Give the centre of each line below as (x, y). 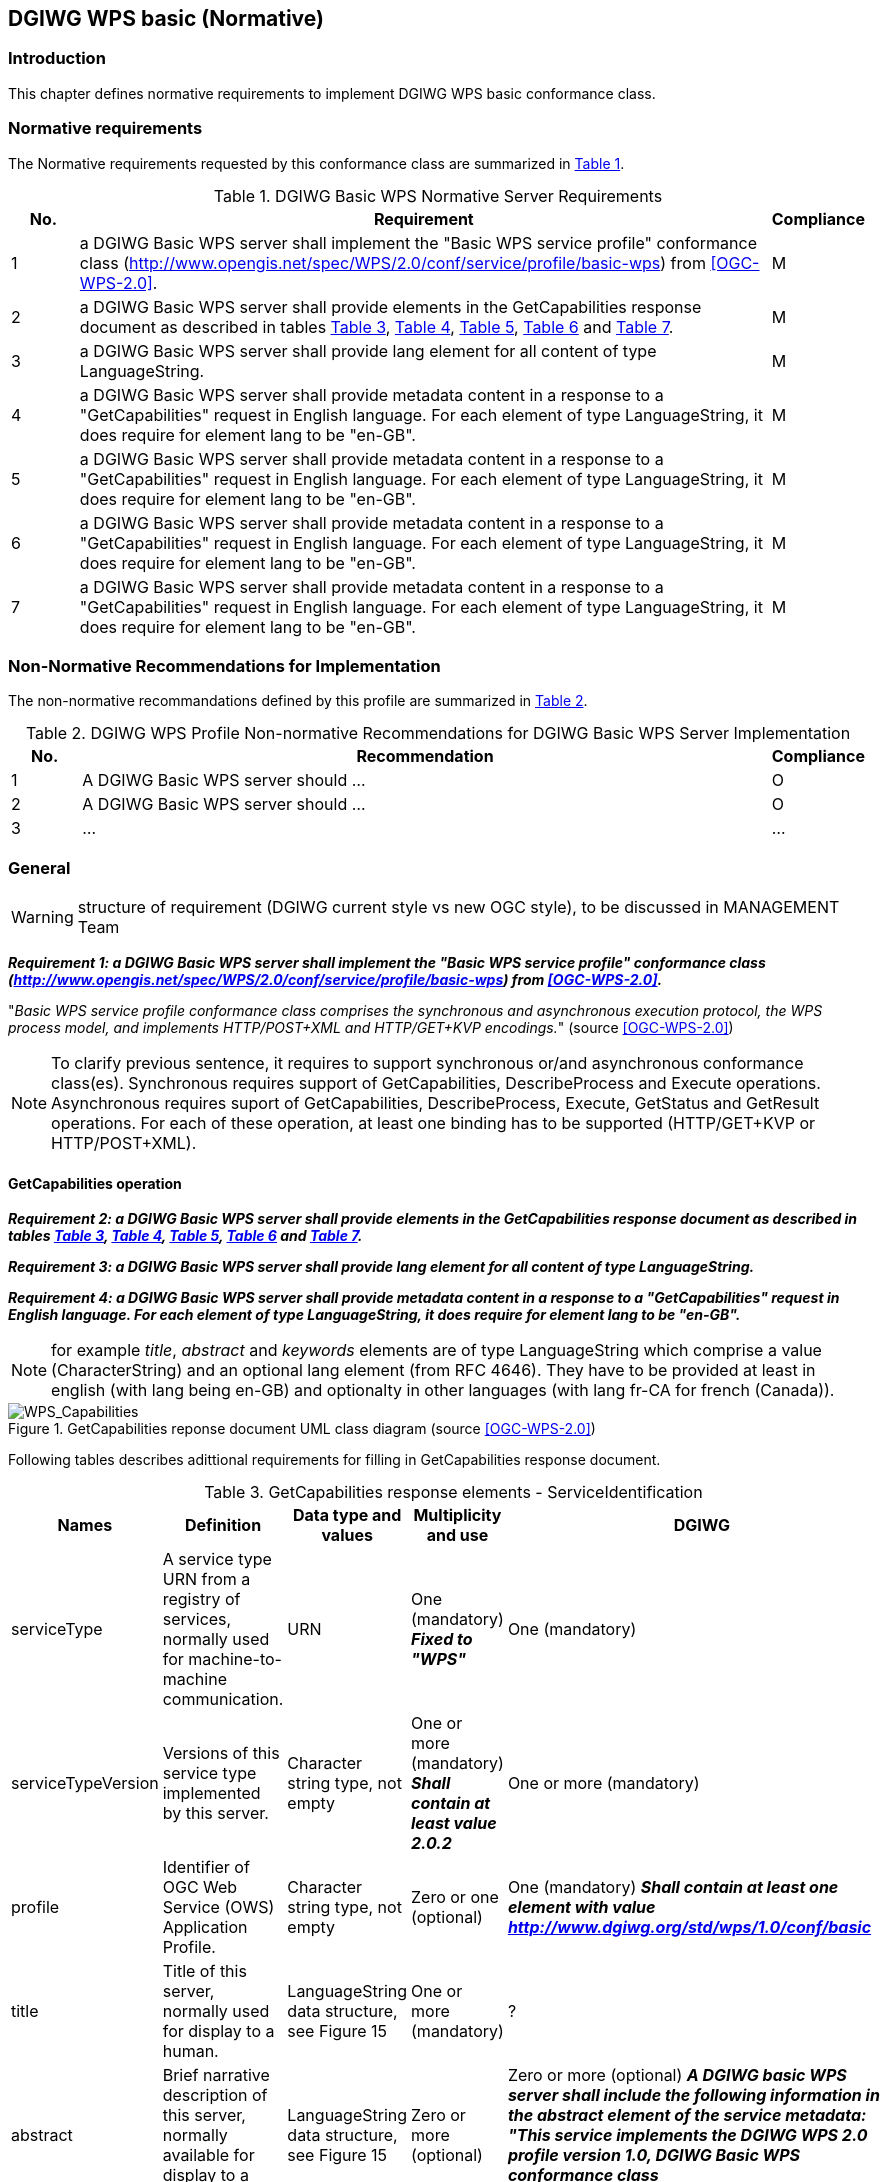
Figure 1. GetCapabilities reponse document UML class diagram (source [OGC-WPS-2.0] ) (302, 1429)
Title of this (204, 1971)
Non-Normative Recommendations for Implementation (224, 665)
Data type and (347, 1515)
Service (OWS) (218, 1907)
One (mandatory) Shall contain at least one (673, 1887)
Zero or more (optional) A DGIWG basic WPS (677, 2075)
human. (190, 2051)
